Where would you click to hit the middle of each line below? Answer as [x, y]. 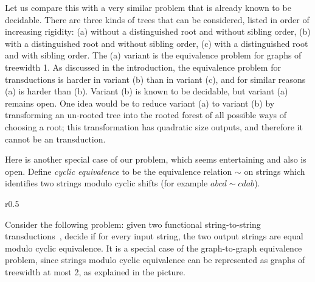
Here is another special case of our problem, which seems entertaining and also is [156, 159]
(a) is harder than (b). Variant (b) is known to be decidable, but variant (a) [147, 91]
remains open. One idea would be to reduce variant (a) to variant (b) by [140, 103]
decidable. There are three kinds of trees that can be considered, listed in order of [157, 19]
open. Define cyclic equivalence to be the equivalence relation [119, 171]
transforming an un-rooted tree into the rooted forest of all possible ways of [146, 115]
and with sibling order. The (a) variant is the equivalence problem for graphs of [153, 55]
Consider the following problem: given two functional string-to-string [133, 224]
